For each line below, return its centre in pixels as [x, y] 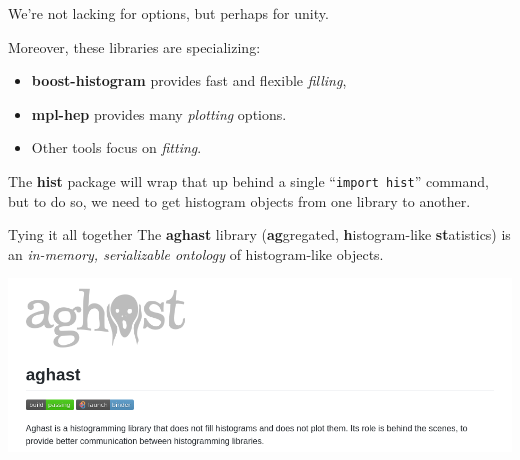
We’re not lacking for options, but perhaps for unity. [168, 13]
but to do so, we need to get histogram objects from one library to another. [239, 200]
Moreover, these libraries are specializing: [134, 46]
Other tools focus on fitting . [116, 147]
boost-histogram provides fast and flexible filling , [189, 80]
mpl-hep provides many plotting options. [159, 113]
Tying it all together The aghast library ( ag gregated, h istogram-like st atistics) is [259, 234]
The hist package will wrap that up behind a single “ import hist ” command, [248, 180]
